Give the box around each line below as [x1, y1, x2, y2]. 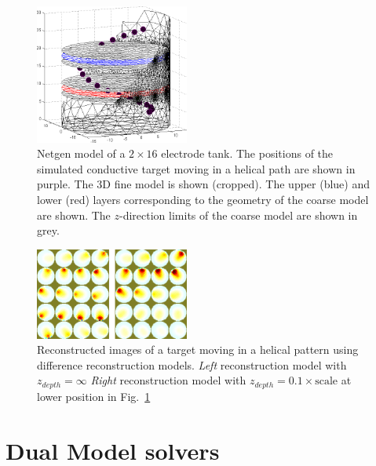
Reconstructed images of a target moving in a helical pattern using [37, 341, 359, 358]
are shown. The [37, 206, 111, 223]
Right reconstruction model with [90, 372, 246, 388]
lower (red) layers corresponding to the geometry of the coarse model [37, 191, 369, 208]
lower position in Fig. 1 [37, 388, 151, 404]
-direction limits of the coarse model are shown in [119, 206, 358, 223]
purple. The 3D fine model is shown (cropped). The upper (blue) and [37, 176, 371, 192]
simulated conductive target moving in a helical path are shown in [37, 160, 356, 177]
